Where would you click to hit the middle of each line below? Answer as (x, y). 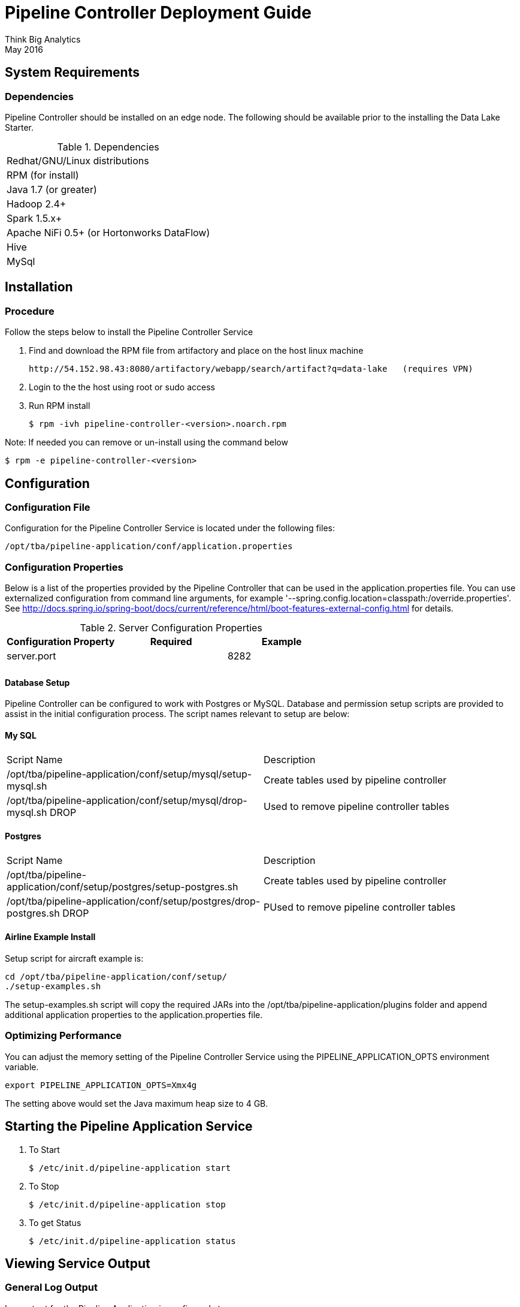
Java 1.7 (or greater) (52, 189)
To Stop (44, 1186)
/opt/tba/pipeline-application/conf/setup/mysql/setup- (129, 774)
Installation (39, 287)
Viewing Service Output (78, 1264)
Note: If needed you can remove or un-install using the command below (146, 442)
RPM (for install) (43, 175)
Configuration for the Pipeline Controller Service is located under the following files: (170, 528)
